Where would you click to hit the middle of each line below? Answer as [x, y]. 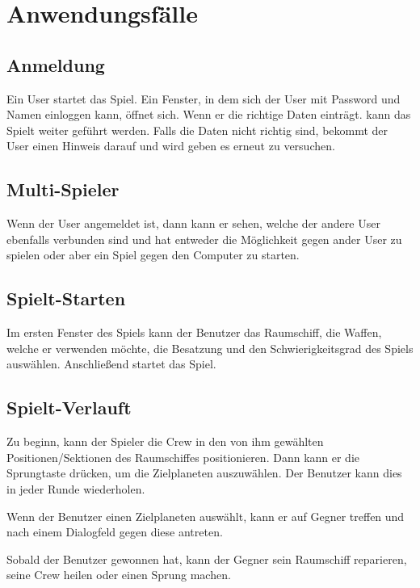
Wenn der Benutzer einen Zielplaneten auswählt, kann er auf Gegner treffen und [206, 516]
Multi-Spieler [63, 189]
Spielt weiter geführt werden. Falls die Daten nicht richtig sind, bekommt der [197, 130]
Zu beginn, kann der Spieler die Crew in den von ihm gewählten [165, 441]
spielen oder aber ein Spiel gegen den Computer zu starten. [153, 255]
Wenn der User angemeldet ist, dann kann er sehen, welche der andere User [193, 223]
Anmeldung [56, 64]
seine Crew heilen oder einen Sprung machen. [119, 575]
